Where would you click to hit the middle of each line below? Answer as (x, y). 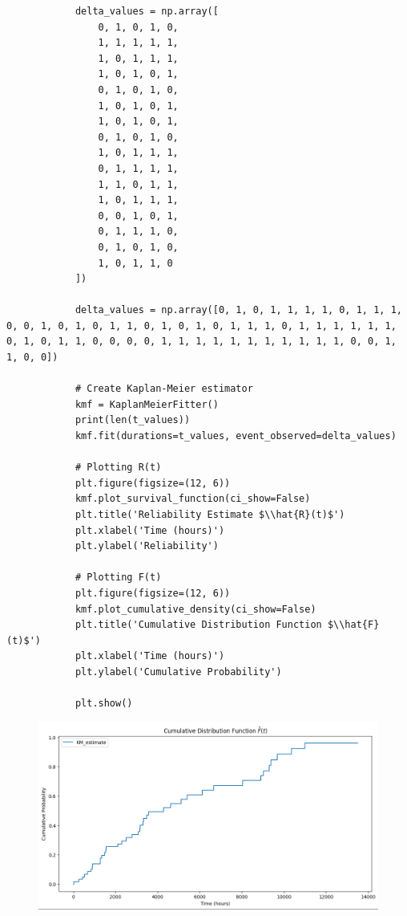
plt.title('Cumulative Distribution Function (198, 625)
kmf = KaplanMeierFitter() (147, 404)
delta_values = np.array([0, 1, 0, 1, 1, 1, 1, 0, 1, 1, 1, (238, 310)
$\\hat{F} (353, 625)
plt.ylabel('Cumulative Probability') (178, 672)
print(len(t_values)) (133, 420)
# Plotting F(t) (118, 578)
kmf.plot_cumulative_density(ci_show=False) (195, 609)
